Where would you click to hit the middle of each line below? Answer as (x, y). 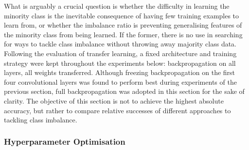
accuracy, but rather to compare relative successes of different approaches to (117, 110)
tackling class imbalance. (41, 120)
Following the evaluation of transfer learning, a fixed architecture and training (120, 53)
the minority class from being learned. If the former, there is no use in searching (123, 34)
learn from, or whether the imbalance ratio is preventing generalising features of (123, 25)
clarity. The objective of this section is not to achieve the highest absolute (114, 100)
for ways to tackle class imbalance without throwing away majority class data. (120, 44)
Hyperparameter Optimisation (65, 141)
